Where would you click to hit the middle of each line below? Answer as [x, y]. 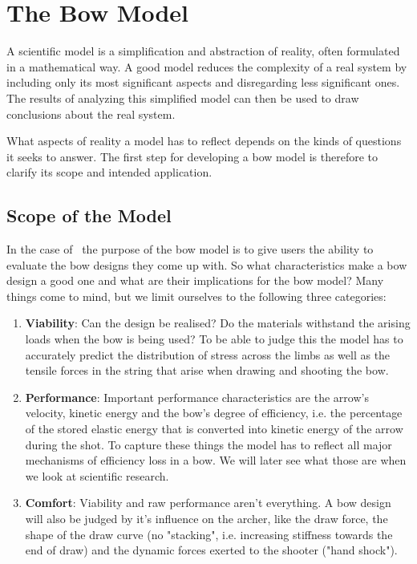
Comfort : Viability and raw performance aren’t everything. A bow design [208, 503]
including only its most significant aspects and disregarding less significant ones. [203, 82]
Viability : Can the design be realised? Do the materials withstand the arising [218, 323]
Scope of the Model [89, 215]
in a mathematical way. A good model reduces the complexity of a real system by [207, 66]
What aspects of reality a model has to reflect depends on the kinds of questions [204, 141]
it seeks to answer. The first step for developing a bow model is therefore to [192, 156]
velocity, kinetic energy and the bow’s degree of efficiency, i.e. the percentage [214, 413]
